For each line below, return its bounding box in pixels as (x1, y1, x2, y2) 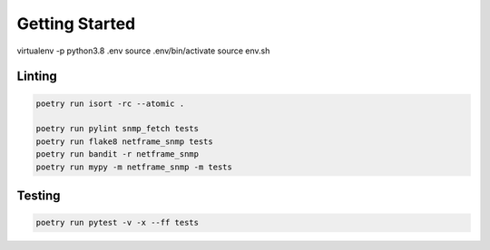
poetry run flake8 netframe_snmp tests (35, 136, 213, 147)
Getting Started (16, 14, 136, 34)
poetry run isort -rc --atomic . (35, 98, 185, 109)
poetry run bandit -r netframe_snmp (35, 149, 200, 159)
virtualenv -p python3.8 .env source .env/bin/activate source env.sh (16, 45, 270, 56)
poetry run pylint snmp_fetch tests (35, 123, 200, 134)
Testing (16, 187, 61, 203)
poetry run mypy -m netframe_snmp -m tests (35, 161, 233, 172)
